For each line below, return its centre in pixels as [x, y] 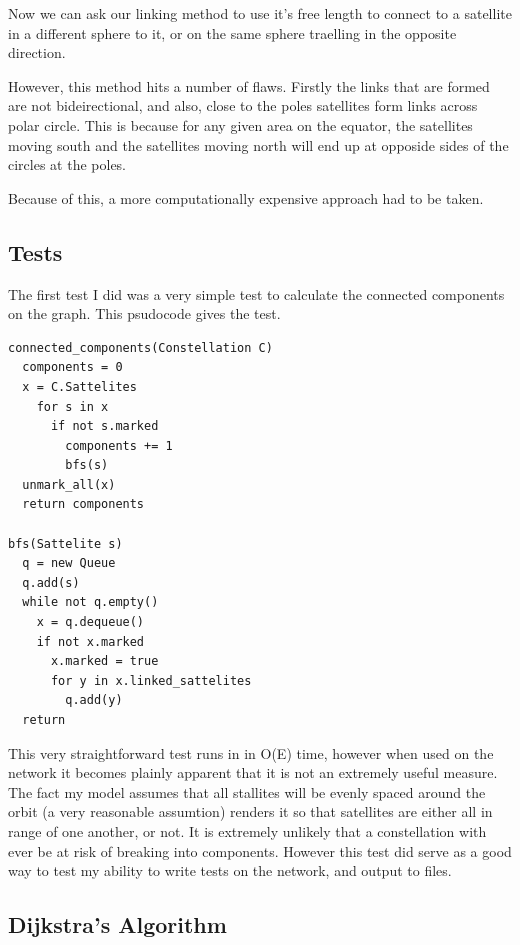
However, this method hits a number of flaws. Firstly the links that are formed [249, 85]
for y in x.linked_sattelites [151, 680]
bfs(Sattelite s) [65, 543]
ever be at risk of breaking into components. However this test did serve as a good [260, 850]
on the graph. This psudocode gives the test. [144, 313]
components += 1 [119, 445]
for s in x [72, 406]
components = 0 [72, 367]
